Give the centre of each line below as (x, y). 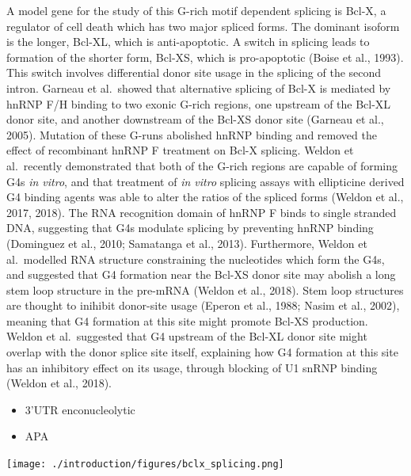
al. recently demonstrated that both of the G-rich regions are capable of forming (202, 165)
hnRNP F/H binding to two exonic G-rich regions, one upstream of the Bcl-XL (199, 103)
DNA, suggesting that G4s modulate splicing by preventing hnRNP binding (190, 228)
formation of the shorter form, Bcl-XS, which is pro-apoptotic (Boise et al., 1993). (205, 57)
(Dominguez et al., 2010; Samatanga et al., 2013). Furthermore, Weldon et (187, 243)
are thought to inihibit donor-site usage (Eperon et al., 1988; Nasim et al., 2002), (203, 305)
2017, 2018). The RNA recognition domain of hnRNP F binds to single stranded (202, 212)
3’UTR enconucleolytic (80, 409)
